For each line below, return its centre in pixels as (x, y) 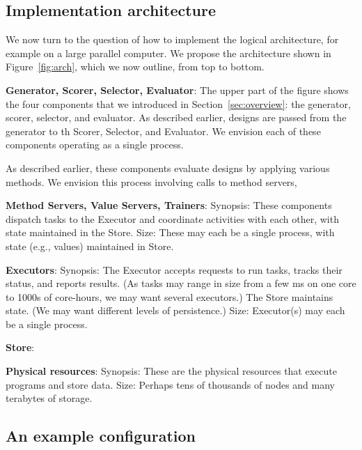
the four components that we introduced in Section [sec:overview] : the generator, (178, 103)
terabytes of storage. (49, 398)
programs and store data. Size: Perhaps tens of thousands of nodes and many (171, 384)
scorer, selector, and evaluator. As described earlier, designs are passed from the (176, 117)
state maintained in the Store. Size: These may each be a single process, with (170, 232)
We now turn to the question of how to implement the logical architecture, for (172, 39)
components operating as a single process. (95, 145)
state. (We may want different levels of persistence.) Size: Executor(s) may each (175, 310)
